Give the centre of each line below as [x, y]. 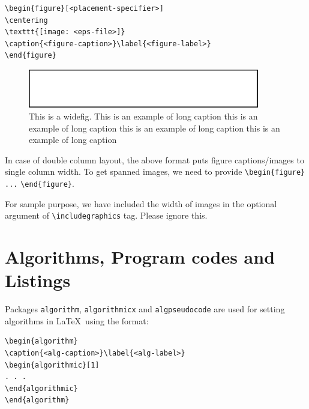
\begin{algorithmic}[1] [52, 365]
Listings [38, 280]
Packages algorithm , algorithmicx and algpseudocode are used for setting [145, 309]
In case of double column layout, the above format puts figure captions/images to [154, 159]
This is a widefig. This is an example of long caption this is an [143, 116]
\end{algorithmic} [41, 388]
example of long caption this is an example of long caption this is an [154, 128]
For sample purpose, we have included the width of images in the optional [141, 203]
